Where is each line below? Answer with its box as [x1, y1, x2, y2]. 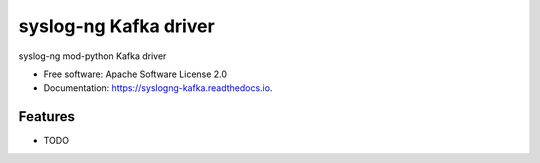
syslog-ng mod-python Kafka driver [18, 50, 167, 62]
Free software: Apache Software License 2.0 [43, 68, 228, 80]
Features [18, 108, 75, 125]
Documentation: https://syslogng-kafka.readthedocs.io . [43, 82, 273, 94]
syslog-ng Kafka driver [18, 15, 215, 37]
